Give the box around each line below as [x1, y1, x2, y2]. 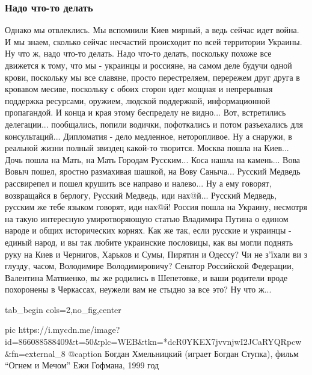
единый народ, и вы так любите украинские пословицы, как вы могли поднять [5, 235, 293, 248]
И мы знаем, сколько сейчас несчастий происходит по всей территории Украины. [5, 35, 302, 48]
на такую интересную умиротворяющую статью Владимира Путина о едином [5, 212, 289, 225]
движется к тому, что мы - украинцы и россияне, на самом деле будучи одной [5, 59, 292, 71]
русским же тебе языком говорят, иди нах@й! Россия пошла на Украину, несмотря [5, 200, 307, 213]
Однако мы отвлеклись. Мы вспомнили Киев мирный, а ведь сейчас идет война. [5, 23, 299, 36]
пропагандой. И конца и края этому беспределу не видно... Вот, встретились [5, 106, 286, 119]
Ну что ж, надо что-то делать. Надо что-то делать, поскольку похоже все [5, 47, 272, 60]
